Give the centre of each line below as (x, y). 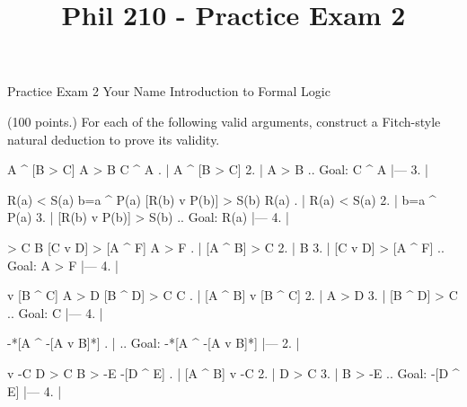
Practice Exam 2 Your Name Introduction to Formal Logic (169, 91)
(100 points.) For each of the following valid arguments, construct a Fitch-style (224, 121)
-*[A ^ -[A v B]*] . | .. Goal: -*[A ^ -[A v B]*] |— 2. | (154, 343)
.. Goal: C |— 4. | (55, 312)
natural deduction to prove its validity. (114, 139)
